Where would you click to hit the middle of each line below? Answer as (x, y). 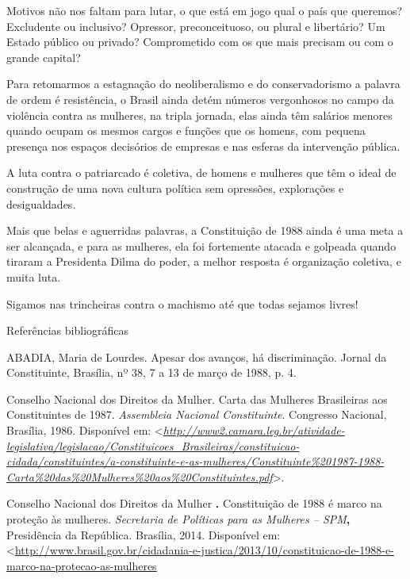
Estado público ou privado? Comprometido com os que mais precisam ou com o (200, 42)
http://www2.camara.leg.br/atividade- (254, 430)
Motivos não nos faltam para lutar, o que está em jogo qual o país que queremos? (205, 10)
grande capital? (44, 57)
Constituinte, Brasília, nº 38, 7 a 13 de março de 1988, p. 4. (151, 372)
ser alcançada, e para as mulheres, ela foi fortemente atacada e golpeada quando (201, 245)
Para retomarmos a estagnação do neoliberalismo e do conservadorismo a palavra (203, 84)
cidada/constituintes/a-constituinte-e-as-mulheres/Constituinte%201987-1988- (195, 461)
